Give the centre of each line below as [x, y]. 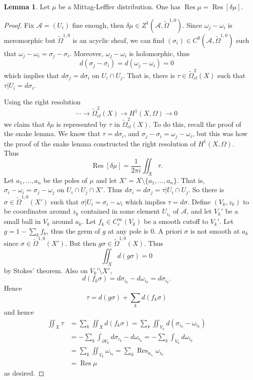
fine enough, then [98, 25]
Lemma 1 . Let [27, 6]
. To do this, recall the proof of [195, 124]
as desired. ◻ [24, 373]
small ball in [22, 221]
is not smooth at [215, 230]
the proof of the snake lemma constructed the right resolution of [100, 143]
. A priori [168, 230]
